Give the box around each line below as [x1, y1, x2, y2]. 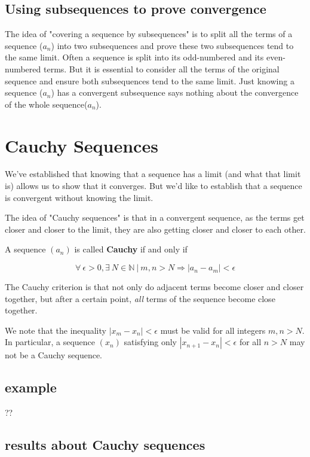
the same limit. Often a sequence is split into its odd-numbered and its [5, 51, 264, 63]
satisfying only [124, 336, 177, 348]
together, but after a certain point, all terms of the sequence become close [5, 292, 275, 304]
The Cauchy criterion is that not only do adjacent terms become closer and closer [5, 281, 304, 293]
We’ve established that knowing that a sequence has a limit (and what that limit [5, 167, 301, 180]
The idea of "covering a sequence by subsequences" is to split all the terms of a [5, 28, 293, 40]
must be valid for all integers [160, 324, 266, 336]
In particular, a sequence [5, 336, 96, 348]
